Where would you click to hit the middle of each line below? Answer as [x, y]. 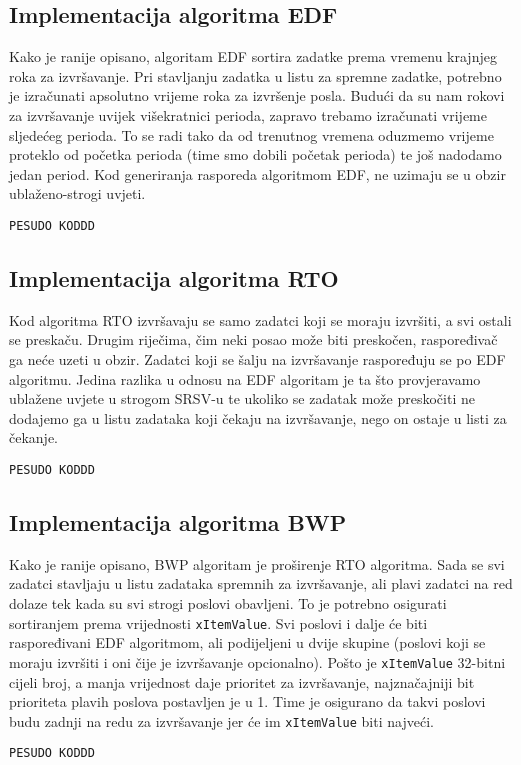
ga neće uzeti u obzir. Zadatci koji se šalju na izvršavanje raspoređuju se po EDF [257, 359]
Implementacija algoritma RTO [174, 278]
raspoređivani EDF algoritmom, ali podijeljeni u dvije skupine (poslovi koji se [247, 642]
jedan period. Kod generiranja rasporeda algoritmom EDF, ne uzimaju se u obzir [257, 173]
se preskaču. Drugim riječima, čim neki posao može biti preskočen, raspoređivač [253, 339]
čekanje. [33, 437]
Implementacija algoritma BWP [178, 522]
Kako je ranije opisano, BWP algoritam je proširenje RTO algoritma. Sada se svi [257, 563]
